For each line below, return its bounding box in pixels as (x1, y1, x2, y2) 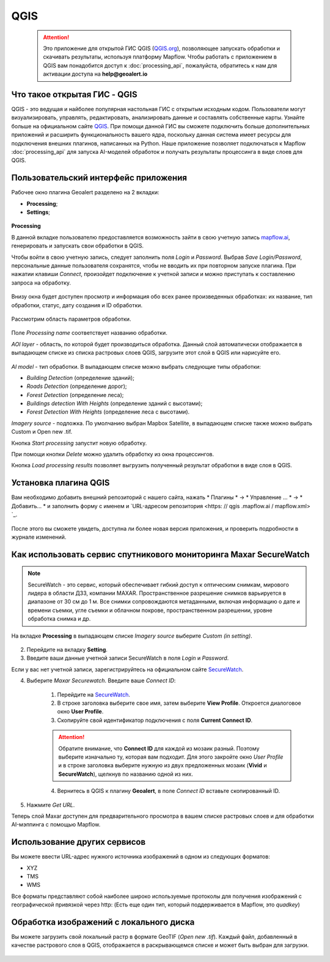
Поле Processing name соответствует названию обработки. (11, 329, 167, 337)
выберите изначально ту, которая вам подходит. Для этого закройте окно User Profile (58, 753, 284, 760)
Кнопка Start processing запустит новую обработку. (11, 439, 147, 446)
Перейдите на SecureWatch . (57, 691, 131, 698)
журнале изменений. (11, 533, 67, 541)
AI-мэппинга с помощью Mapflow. (11, 821, 101, 828)
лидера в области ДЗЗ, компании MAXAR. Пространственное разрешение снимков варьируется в (28, 589, 287, 597)
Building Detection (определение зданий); (26, 374, 134, 381)
